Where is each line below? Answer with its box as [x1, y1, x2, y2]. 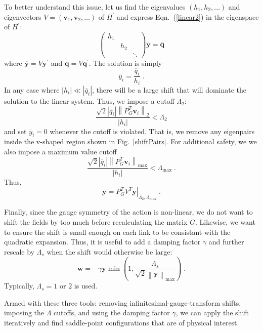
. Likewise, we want [195, 216, 255, 227]
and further [208, 236, 244, 247]
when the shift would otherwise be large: [47, 246, 172, 257]
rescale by [4, 246, 34, 257]
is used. [74, 280, 98, 291]
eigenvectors [4, 11, 41, 22]
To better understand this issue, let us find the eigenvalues [4, 2, 186, 12]
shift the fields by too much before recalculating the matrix [4, 216, 188, 227]
